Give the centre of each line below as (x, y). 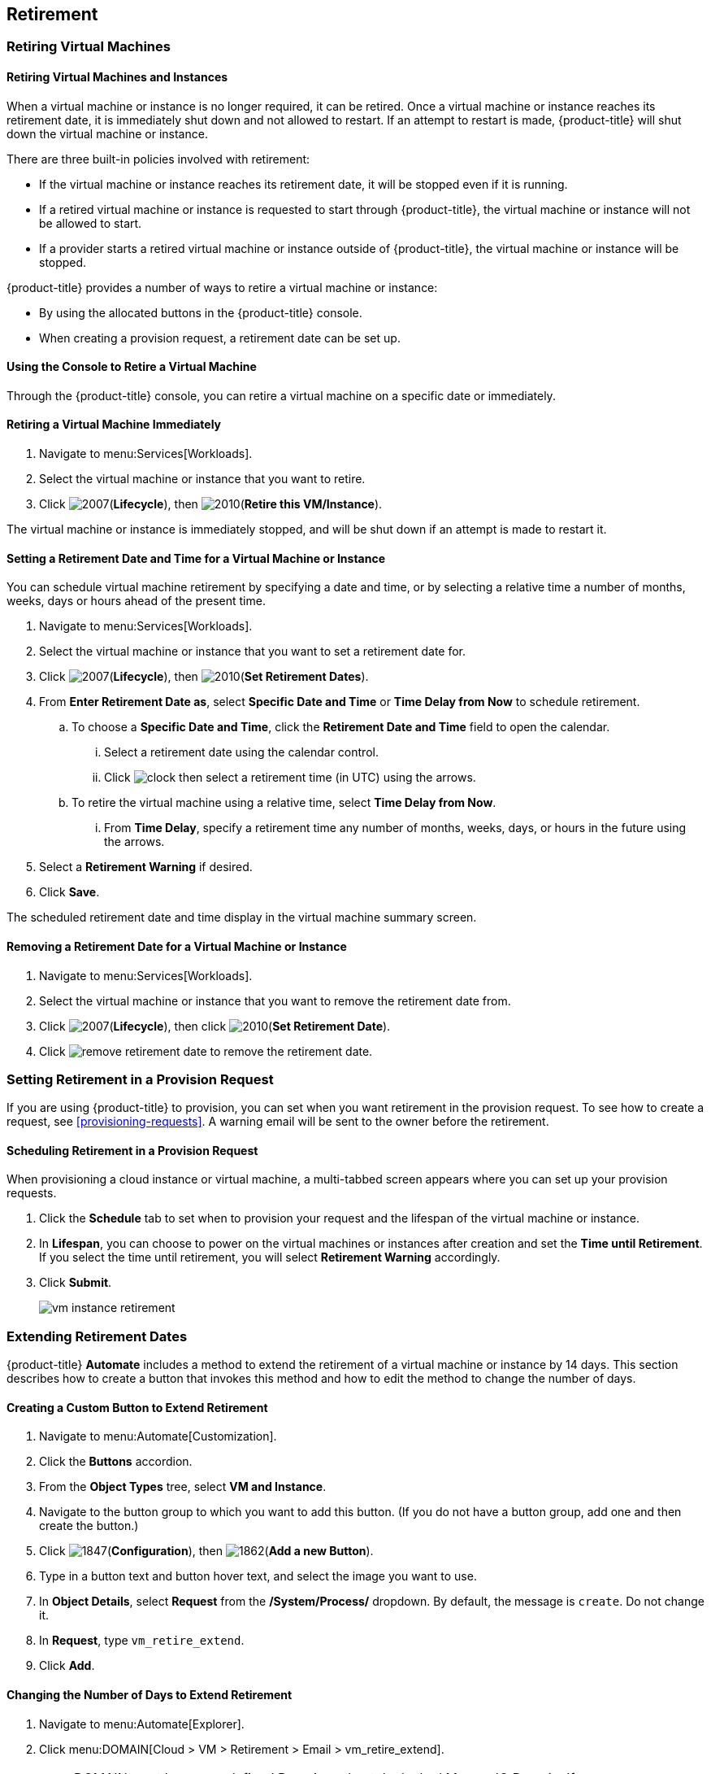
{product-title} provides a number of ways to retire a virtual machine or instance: (222, 287)
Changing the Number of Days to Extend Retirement (150, 1695)
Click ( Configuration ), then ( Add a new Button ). (206, 1551)
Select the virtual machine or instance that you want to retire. (202, 479)
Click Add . (67, 1666)
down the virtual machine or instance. (107, 133)
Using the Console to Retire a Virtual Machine (132, 367)
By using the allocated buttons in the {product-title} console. (201, 312)
